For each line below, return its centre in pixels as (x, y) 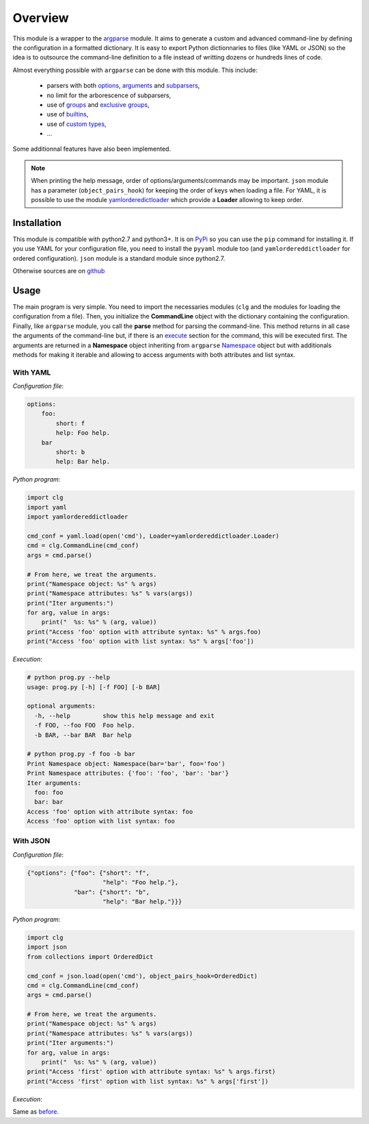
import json (47, 947)
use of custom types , (77, 124)
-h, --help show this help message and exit (124, 715)
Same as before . (36, 1112)
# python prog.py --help (69, 677)
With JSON (31, 841)
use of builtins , (68, 114)
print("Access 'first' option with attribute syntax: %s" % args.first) (151, 1072)
